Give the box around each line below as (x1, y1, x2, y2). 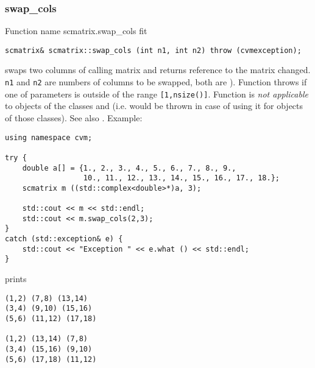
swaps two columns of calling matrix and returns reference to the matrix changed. (5, 63, 311, 76)
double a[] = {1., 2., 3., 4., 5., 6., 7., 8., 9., (22, 163, 236, 172)
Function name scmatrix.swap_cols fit (5, 24, 147, 37)
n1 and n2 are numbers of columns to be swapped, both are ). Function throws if (5, 76, 307, 88)
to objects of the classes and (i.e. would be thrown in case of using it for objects (5, 99, 303, 112)
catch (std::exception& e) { (5, 235, 123, 244)
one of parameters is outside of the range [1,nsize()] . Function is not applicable (5, 87, 308, 100)
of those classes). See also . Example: (5, 111, 143, 124)
